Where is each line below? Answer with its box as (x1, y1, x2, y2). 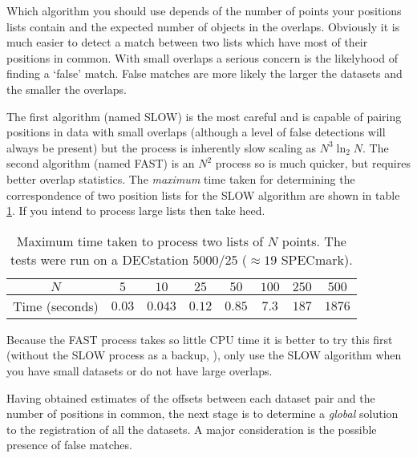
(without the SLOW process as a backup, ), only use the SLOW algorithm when (6, 347, 402, 363)
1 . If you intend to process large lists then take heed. (6, 202, 265, 219)
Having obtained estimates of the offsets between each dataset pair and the (6, 389, 375, 406)
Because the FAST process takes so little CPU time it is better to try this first (6, 330, 393, 347)
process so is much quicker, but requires (215, 155, 411, 172)
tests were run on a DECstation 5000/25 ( (10, 249, 248, 269)
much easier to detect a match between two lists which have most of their (6, 34, 368, 51)
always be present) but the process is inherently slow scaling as (6, 139, 317, 156)
